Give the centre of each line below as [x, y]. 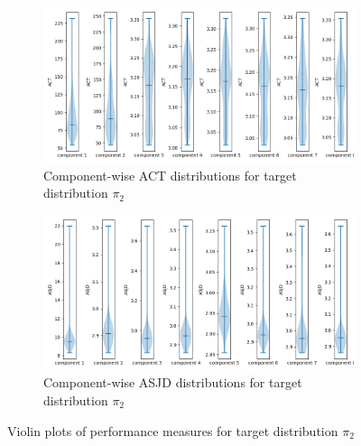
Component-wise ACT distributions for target [170, 175]
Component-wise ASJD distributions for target [173, 382]
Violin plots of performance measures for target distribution [173, 430]
